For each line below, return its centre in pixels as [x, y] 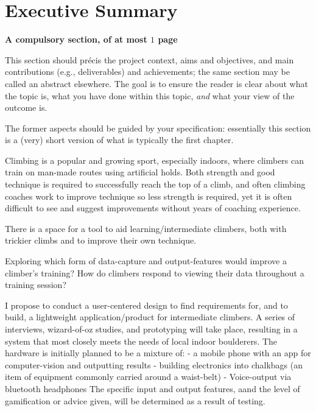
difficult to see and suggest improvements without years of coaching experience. [153, 208]
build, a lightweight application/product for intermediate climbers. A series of [150, 317]
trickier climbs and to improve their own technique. [101, 240]
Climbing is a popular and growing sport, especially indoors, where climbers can [155, 160]
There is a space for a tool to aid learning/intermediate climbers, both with [146, 228]
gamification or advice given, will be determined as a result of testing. [135, 400]
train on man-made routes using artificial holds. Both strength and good [140, 172]
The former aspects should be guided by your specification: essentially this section [158, 128]
